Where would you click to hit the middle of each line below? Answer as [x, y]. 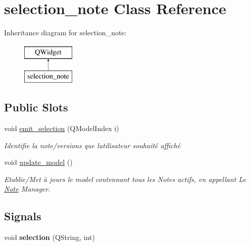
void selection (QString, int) [49, 237]
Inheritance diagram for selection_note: [65, 33]
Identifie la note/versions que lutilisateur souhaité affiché [92, 145]
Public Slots [36, 107]
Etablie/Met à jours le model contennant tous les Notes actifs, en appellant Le [125, 179]
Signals [23, 216]
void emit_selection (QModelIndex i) [62, 128]
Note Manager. [27, 189]
